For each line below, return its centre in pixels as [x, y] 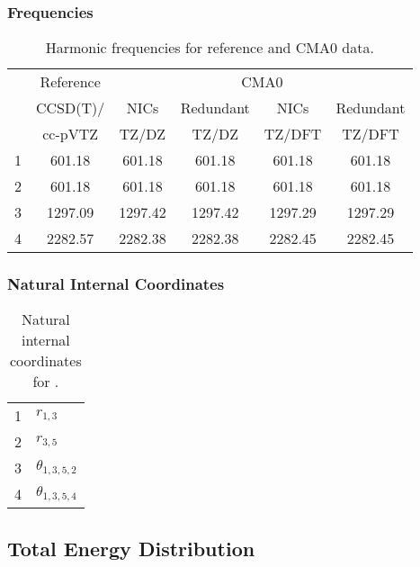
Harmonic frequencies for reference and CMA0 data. [210, 48]
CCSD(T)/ [71, 108]
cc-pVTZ [71, 134]
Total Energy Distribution [131, 548]
